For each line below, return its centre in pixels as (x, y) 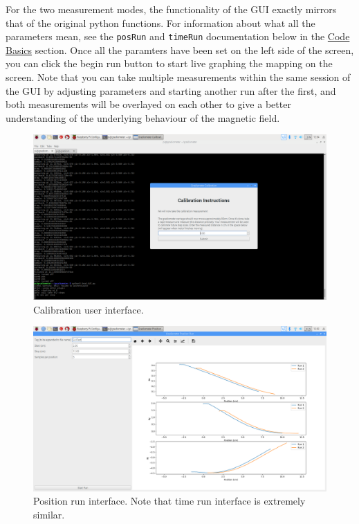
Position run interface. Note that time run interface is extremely (169, 501)
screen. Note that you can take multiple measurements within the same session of (178, 77)
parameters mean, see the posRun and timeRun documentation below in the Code (178, 36)
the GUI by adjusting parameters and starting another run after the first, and (171, 90)
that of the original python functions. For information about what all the (160, 22)
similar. (49, 514)
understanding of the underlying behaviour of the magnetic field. (143, 117)
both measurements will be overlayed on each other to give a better (148, 104)
